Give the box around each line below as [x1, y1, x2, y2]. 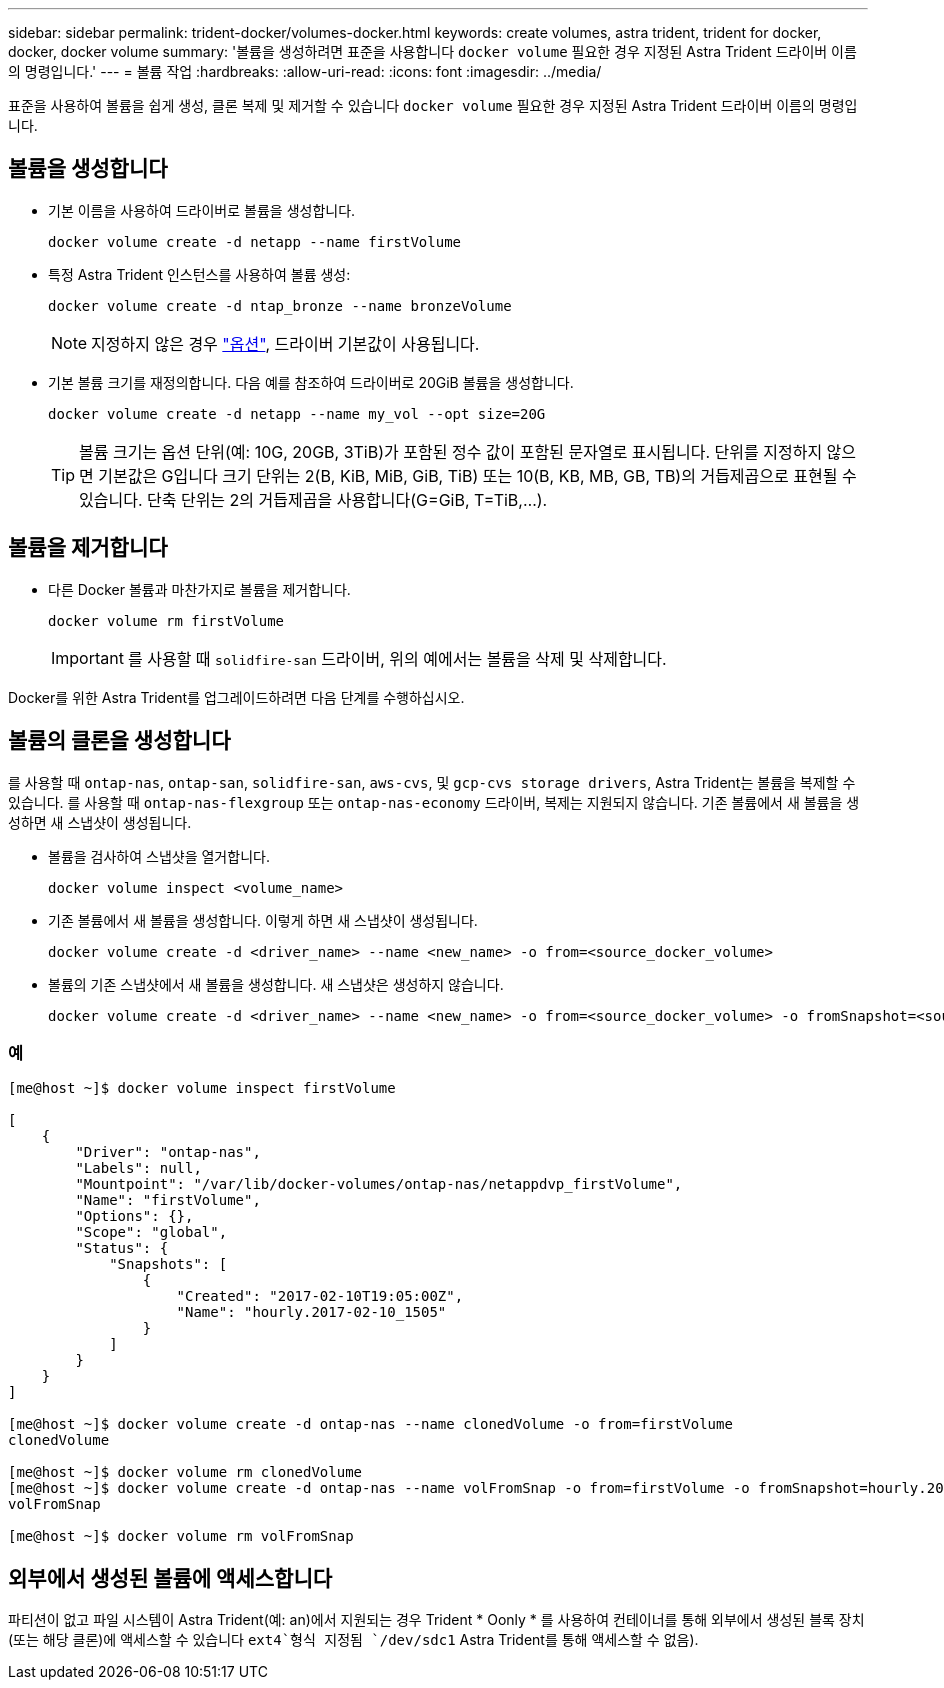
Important [51, 647, 124, 668]
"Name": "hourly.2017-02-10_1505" [176, 1304, 447, 1321]
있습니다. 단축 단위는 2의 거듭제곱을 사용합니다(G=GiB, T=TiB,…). [79, 489, 548, 510]
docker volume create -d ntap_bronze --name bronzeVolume [48, 297, 512, 314]
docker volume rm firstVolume [48, 612, 285, 629]
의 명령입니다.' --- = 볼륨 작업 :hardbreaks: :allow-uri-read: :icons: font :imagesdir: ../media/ [8, 63, 602, 80]
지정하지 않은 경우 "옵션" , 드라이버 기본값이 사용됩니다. [91, 333, 480, 354]
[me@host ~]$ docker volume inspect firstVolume [8, 1080, 396, 1097]
